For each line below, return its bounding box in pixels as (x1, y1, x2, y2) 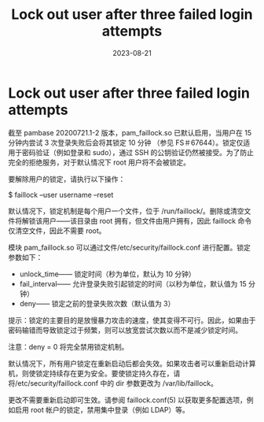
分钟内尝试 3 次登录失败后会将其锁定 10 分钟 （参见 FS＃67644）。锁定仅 (8, 138, 244, 147)
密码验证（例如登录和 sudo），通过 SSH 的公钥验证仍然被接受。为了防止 (21, 147, 254, 157)
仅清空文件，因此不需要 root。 (8, 226, 106, 235)
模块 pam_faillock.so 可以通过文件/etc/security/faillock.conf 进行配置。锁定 (8, 242, 251, 252)
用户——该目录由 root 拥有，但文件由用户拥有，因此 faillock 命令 (42, 216, 252, 225)
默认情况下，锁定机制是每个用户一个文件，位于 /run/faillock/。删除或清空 (8, 206, 244, 216)
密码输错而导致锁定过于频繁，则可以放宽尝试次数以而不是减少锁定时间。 (8, 325, 242, 335)
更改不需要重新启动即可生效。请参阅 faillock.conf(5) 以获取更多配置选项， (8, 395, 247, 405)
